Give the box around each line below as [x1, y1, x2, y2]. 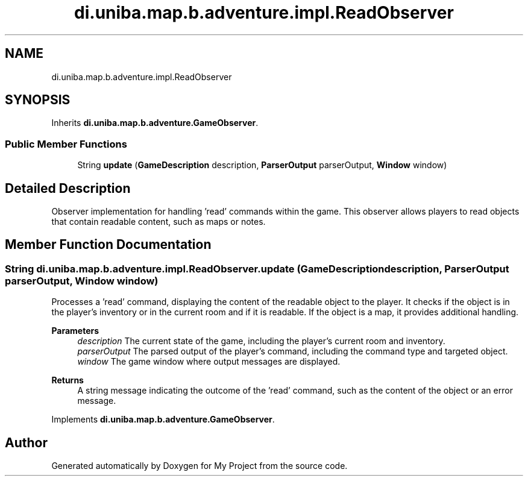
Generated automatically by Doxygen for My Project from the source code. [51, 461, 348, 471]
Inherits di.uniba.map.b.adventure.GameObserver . [51, 118, 259, 128]
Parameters [51, 325, 99, 336]
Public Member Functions [5, 137, 127, 150]
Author [5, 435, 48, 450]
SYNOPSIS [5, 92, 71, 108]
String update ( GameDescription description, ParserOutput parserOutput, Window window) [77, 160, 447, 171]
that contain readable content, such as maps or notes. [51, 216, 266, 227]
